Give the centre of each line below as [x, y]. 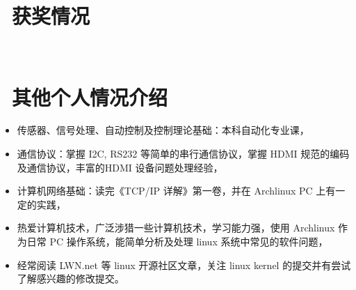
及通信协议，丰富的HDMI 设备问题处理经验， [120, 167]
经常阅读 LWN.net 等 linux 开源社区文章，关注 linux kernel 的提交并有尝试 [184, 265]
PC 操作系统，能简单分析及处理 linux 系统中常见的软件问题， [189, 241]
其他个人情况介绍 [90, 97]
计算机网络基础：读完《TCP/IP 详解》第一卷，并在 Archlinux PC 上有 [176, 191]
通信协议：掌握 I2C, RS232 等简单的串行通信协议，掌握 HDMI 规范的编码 [183, 154]
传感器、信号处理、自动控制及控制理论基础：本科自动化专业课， [163, 130]
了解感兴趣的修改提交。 [71, 278]
